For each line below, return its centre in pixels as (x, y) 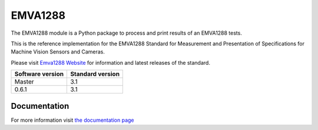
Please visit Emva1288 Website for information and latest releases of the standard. (110, 62)
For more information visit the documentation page (72, 120)
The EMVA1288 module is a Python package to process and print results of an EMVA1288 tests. (127, 33)
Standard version (95, 74)
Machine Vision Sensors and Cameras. (58, 52)
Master (24, 82)
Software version (39, 74)
